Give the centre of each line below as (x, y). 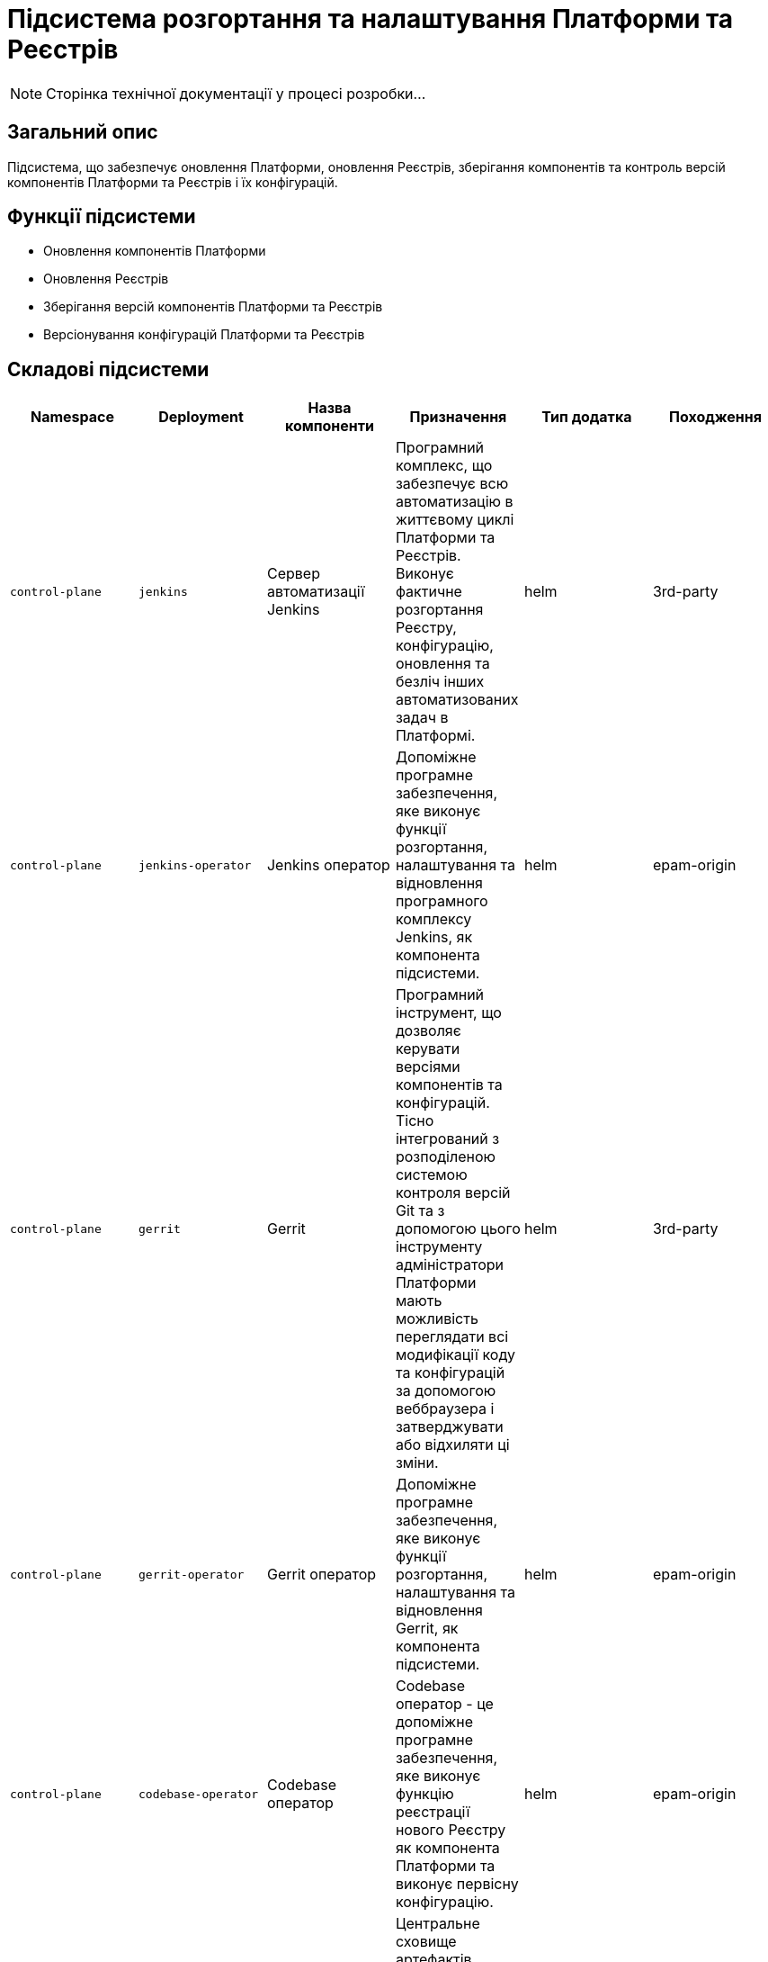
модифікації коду (455, 1355)
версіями (428, 1067)
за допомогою (446, 1391)
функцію (424, 1794)
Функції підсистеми (102, 217)
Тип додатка (587, 417)
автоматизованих (457, 700)
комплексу (433, 919)
